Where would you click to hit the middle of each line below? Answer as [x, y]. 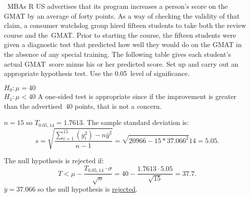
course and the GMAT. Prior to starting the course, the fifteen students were [120, 35]
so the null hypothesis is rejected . [88, 189]
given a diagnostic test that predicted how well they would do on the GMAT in [123, 44]
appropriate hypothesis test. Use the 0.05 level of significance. [97, 73]
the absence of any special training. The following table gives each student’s [117, 54]
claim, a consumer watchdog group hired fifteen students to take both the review [125, 25]
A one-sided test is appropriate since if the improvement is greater [137, 96]
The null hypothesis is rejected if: [54, 160]
